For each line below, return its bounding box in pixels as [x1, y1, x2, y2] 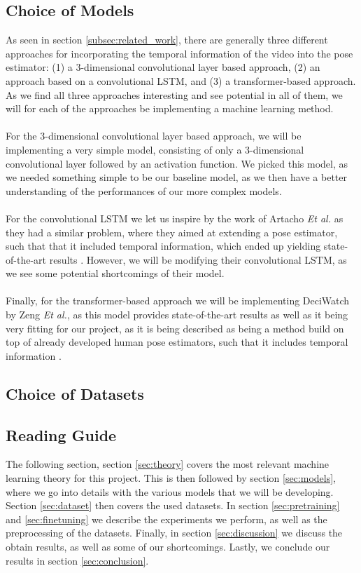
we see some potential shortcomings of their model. [6, 266, 225, 281]
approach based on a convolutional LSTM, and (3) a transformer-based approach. [6, 73, 356, 88]
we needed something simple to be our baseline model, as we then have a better [6, 170, 347, 184]
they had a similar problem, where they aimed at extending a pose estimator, [6, 224, 338, 239]
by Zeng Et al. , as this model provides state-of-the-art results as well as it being [6, 307, 348, 322]
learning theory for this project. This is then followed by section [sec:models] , [6, 471, 336, 485]
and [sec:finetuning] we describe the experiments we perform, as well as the [6, 511, 327, 526]
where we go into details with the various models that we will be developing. [6, 484, 334, 499]
